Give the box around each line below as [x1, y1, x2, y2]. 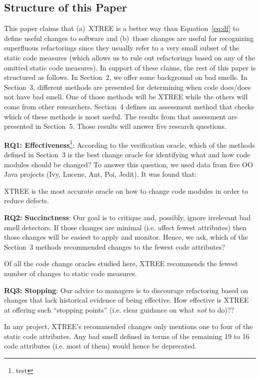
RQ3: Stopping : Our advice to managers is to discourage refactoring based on [4, 285, 248, 295]
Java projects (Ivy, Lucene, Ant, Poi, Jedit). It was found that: [4, 169, 197, 179]
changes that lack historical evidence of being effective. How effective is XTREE [4, 295, 249, 305]
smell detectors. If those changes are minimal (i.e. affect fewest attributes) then [4, 222, 247, 232]
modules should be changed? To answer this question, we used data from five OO [4, 159, 253, 169]
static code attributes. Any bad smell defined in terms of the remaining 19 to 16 [4, 331, 249, 341]
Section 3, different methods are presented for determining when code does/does [4, 81, 251, 92]
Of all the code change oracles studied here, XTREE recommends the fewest [4, 258, 238, 269]
